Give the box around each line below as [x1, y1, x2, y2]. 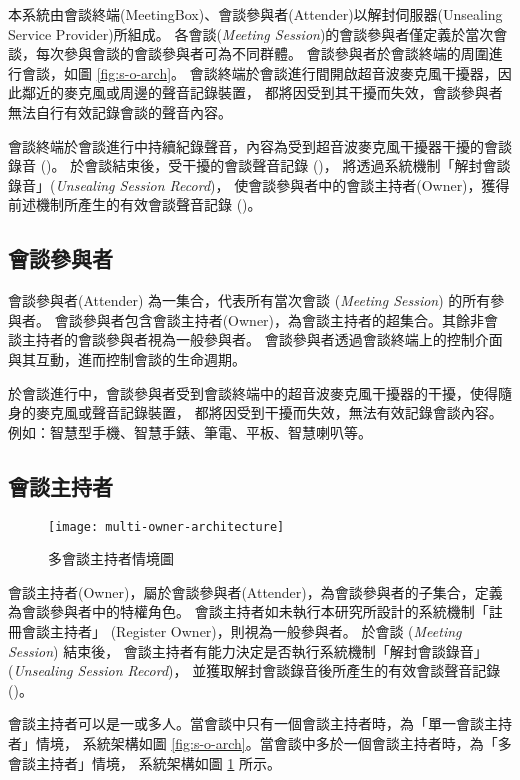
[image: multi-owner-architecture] [48, 519, 285, 534]
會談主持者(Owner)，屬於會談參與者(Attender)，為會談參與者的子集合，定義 [8, 581, 503, 602]
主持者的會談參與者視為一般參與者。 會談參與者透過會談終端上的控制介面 [21, 329, 503, 350]
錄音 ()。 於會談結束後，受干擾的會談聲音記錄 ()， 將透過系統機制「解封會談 [8, 155, 511, 176]
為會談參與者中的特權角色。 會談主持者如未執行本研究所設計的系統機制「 [8, 601, 489, 622]
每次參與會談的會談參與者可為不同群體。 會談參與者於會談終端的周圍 [35, 43, 489, 64]
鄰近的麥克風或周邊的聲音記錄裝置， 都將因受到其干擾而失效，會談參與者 [21, 82, 503, 103]
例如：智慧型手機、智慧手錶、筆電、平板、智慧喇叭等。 [8, 421, 372, 442]
